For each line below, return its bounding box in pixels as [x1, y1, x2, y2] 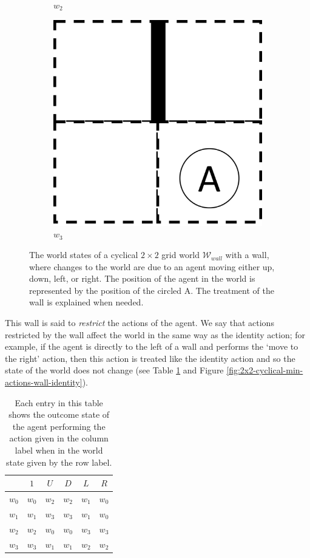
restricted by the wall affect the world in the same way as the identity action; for [5, 328, 305, 341]
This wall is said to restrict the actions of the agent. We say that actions [5, 316, 274, 329]
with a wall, [225, 248, 269, 261]
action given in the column [9, 432, 109, 444]
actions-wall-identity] [5, 376, 83, 389]
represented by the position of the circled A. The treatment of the [29, 284, 274, 296]
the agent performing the [12, 420, 106, 432]
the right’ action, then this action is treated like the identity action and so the [5, 352, 295, 364]
